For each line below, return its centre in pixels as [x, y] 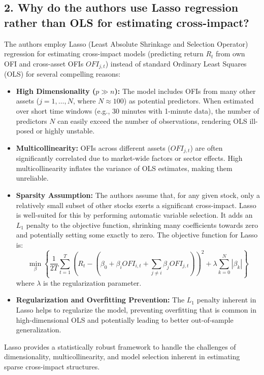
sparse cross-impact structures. [52, 367]
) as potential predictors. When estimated [189, 101]
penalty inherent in [226, 300]
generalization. [39, 330]
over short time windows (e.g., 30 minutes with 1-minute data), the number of [138, 111]
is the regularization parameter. [92, 282]
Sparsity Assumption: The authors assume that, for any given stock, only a [138, 195]
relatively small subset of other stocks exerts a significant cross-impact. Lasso [136, 205]
